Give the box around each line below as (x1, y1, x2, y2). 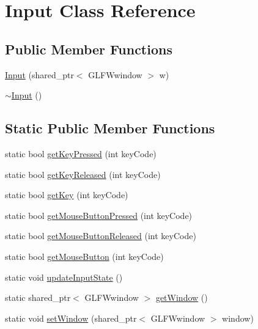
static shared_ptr (5, 291, 71, 304)
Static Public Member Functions (5, 119, 215, 138)
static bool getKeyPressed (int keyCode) (5, 147, 157, 160)
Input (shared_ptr (5, 68, 74, 81)
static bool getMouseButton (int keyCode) (5, 250, 164, 262)
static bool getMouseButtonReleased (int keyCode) (5, 229, 196, 242)
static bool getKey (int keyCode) (5, 188, 128, 201)
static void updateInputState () (5, 270, 123, 283)
